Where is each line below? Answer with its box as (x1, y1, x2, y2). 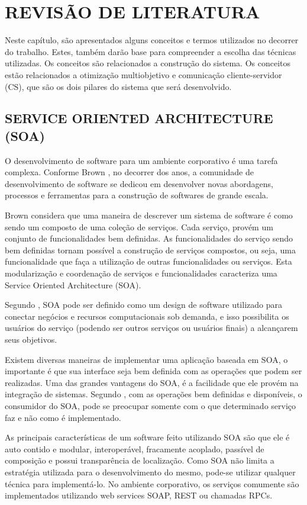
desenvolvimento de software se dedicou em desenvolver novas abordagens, (5, 177, 273, 189)
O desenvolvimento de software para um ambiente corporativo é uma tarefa (5, 154, 278, 166)
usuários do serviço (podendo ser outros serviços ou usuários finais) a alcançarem (5, 321, 298, 334)
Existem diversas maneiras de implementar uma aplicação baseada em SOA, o (5, 353, 288, 365)
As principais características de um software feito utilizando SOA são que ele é (5, 431, 290, 443)
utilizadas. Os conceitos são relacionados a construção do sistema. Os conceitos (5, 57, 290, 69)
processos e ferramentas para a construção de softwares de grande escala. (5, 189, 269, 201)
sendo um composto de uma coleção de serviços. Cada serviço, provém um (5, 220, 273, 233)
